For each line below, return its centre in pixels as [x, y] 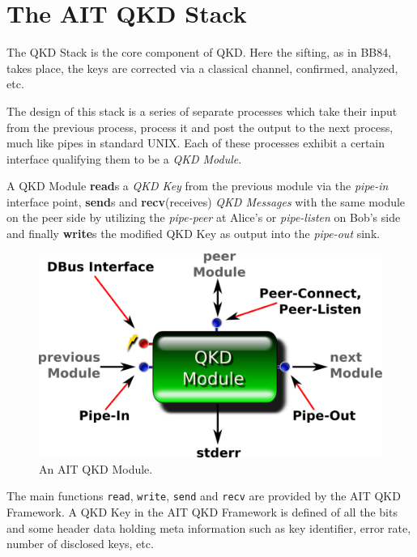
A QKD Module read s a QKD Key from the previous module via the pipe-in [198, 186]
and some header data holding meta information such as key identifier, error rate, [209, 527]
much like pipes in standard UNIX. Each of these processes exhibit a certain [196, 143]
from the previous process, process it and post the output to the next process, [200, 127]
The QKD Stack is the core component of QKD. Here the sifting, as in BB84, [199, 52]
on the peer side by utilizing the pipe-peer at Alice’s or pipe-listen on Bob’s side [204, 217]
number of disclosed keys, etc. [80, 544]
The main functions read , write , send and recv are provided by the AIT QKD [204, 496]
